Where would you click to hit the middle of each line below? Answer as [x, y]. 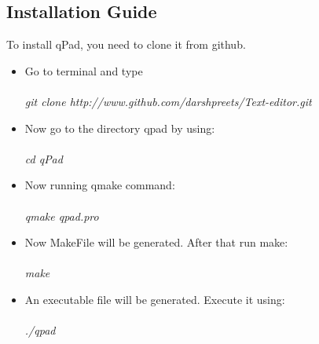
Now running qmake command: [100, 185]
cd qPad [44, 158]
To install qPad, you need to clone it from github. [126, 44]
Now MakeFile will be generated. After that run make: [156, 242]
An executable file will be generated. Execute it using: [155, 299]
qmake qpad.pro [62, 216]
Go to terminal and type [84, 70]
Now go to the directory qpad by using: [120, 128]
